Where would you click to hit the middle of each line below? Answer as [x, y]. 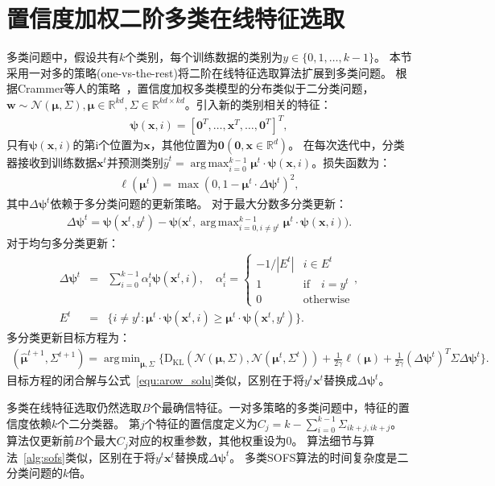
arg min [122, 359]
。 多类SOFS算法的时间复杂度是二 [319, 457]
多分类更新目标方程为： [68, 337]
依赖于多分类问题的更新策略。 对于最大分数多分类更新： [199, 204]
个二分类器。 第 [99, 423]
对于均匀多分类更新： [63, 242]
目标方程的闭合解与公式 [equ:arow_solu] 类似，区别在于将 [155, 380]
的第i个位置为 [108, 145]
